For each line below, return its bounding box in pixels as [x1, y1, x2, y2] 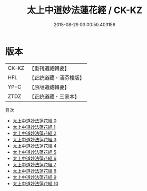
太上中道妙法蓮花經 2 [12, 130, 57, 136]
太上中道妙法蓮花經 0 [12, 118, 57, 124]
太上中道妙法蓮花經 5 [12, 149, 57, 155]
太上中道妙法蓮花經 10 [12, 180, 59, 186]
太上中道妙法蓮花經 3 [12, 136, 57, 142]
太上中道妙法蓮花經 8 [12, 168, 57, 174]
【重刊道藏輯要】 [29, 65, 69, 72]
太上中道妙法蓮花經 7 [12, 161, 56, 167]
